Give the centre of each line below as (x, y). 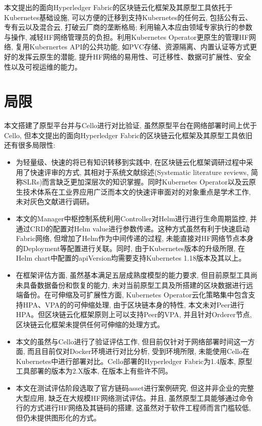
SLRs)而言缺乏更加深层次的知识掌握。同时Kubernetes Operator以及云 (136, 182)
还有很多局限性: (30, 145)
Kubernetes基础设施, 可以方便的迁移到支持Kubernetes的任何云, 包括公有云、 (128, 17)
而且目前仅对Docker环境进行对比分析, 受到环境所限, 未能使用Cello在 (139, 351)
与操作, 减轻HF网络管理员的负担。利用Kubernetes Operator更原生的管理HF (126, 37)
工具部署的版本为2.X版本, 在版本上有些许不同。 (94, 371)
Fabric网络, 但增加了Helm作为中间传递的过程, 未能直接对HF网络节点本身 (135, 238)
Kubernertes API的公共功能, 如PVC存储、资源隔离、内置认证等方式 (140, 47)
